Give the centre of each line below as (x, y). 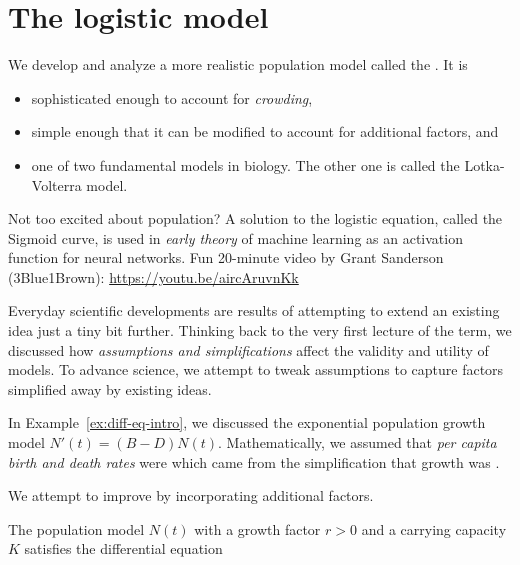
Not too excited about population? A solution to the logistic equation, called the (255, 218)
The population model (76, 528)
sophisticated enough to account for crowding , (172, 97)
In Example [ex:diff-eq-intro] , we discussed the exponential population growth (247, 422)
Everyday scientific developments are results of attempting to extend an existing (254, 310)
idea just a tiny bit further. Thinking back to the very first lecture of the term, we (260, 330)
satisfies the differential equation (123, 548)
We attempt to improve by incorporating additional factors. (191, 495)
